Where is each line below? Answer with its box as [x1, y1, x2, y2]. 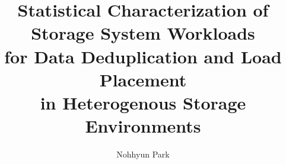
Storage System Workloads [31, 21, 255, 45]
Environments [85, 114, 201, 138]
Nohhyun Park [116, 148, 170, 160]
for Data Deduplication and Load [4, 44, 282, 68]
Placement [99, 67, 187, 91]
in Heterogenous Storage [40, 90, 246, 114]
